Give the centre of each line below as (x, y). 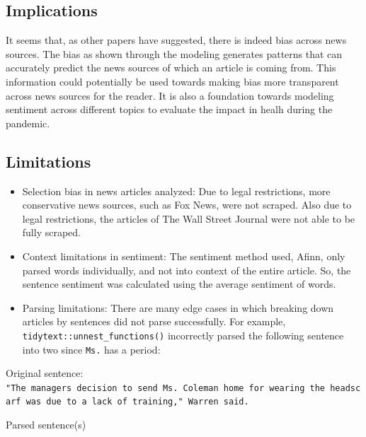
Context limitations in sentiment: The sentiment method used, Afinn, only (184, 256)
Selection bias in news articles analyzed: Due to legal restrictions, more (176, 191)
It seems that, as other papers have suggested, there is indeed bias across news (176, 40)
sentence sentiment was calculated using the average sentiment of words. (179, 284)
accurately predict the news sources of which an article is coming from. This (171, 68)
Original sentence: (45, 373)
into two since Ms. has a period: (91, 349)
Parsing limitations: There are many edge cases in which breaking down (178, 307)
